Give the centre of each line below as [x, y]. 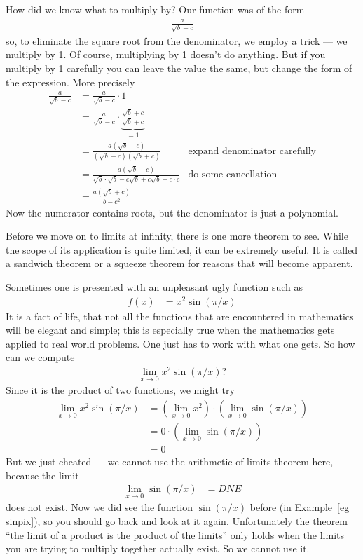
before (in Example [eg [300, 507]
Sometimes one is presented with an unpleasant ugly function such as [154, 286]
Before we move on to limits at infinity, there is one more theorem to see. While [177, 236]
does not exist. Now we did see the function [99, 507]
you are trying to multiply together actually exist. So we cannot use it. [158, 548]
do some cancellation [233, 175]
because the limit [42, 475]
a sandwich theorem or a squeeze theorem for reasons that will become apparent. [179, 263]
